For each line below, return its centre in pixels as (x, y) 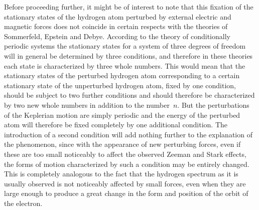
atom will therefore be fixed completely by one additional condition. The (116, 125)
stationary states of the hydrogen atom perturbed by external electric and (118, 16)
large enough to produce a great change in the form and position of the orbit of (126, 193)
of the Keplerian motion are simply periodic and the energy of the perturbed (122, 115)
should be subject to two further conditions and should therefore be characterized (129, 95)
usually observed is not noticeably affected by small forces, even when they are (125, 183)
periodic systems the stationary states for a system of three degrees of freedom (125, 46)
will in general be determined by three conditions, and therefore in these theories (128, 55)
